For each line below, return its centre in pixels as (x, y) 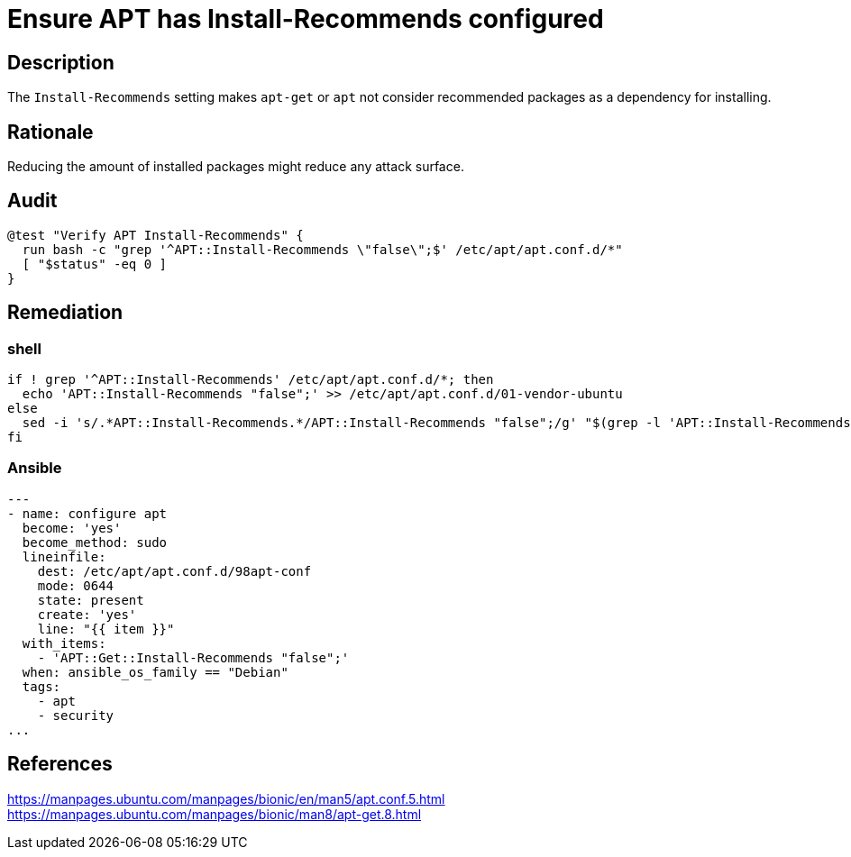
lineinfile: (64, 556)
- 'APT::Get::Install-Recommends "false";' (193, 657)
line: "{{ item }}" (106, 629)
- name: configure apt (87, 513)
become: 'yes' (72, 528)
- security (76, 715)
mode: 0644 (76, 585)
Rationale (50, 132)
